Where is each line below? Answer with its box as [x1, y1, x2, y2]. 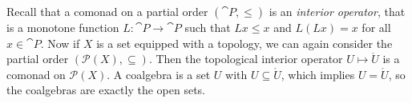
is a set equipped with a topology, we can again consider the [96, 34, 393, 51]
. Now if [40, 34, 80, 51]
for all [362, 19, 391, 35]
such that [184, 19, 231, 35]
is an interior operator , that [269, 3, 406, 19]
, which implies [281, 65, 355, 82]
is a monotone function [6, 19, 119, 35]
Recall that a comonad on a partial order [6, 3, 208, 19]
